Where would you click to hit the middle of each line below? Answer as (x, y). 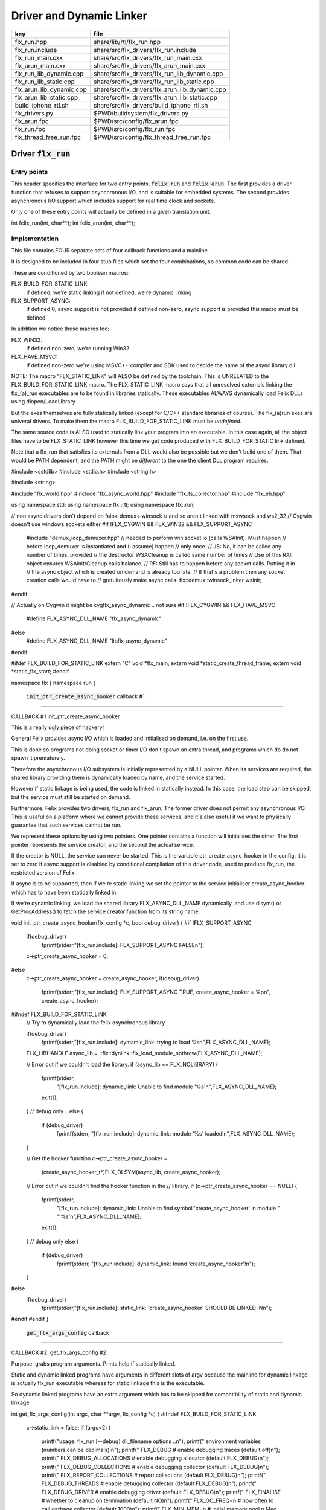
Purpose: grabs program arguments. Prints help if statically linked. (94, 1364)
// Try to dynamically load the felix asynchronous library (96, 1023)
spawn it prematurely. (38, 758)
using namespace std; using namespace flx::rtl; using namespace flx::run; (103, 505)
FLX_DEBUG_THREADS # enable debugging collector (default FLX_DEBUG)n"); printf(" (149, 1483)
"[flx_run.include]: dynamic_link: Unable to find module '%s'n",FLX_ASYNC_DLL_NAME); (167, 1087)
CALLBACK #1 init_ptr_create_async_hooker (66, 716)
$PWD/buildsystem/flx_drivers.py (141, 113)
